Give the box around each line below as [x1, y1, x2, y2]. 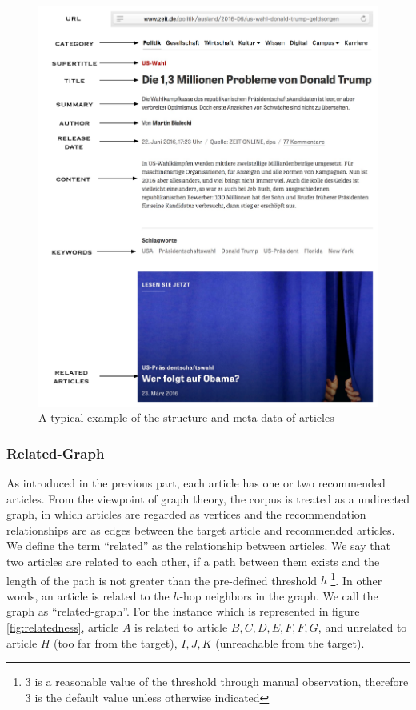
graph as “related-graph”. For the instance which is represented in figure [6, 603, 360, 620]
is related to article [134, 619, 228, 636]
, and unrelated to [318, 619, 407, 636]
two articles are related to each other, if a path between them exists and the [6, 553, 380, 569]
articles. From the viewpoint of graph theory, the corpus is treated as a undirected [6, 490, 410, 507]
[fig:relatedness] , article [6, 619, 119, 636]
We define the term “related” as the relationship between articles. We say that [6, 537, 390, 554]
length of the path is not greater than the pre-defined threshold [6, 572, 318, 588]
